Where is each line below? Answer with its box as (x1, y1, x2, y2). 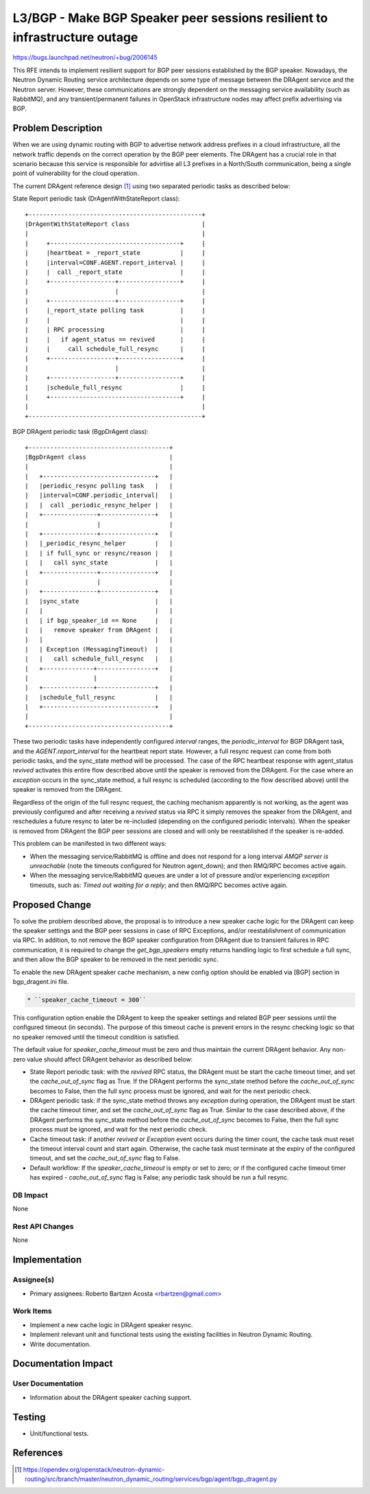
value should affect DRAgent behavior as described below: (27, 1055, 193, 1064)
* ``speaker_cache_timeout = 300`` (27, 996, 147, 1004)
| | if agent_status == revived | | (25, 335, 206, 343)
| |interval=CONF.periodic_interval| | (25, 492, 173, 499)
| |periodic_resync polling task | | (25, 482, 173, 490)
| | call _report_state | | (25, 268, 206, 276)
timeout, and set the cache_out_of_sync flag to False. (29, 1154, 181, 1162)
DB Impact (12, 1190, 48, 1199)
